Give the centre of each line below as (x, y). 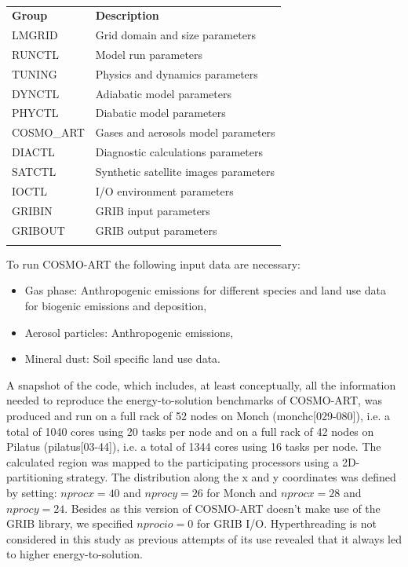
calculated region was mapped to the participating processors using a (173, 461)
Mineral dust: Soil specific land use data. (122, 358)
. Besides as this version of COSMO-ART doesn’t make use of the (222, 508)
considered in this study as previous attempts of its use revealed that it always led (204, 538)
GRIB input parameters (153, 210)
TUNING (35, 73)
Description (127, 15)
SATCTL (34, 171)
